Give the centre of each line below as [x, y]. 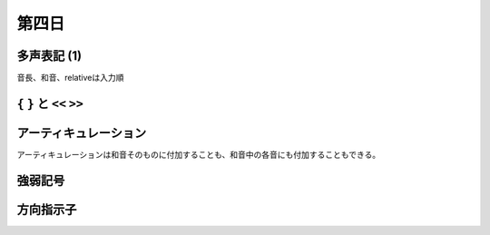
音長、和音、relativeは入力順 [70, 78]
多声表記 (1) [49, 56]
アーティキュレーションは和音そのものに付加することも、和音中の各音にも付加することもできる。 [199, 154]
